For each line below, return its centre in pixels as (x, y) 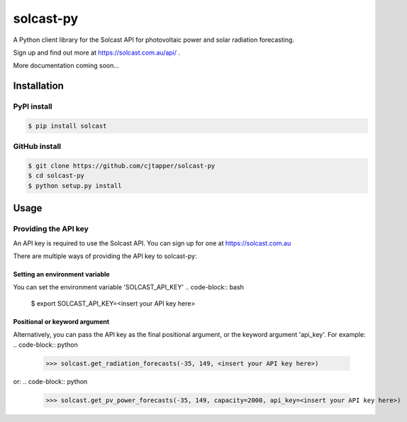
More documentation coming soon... (66, 66)
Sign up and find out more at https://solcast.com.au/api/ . (97, 52)
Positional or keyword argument (61, 321)
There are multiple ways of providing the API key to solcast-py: (105, 256)
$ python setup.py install (75, 185)
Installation (38, 86)
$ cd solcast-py (56, 176)
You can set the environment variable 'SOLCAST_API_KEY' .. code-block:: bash (129, 287)
